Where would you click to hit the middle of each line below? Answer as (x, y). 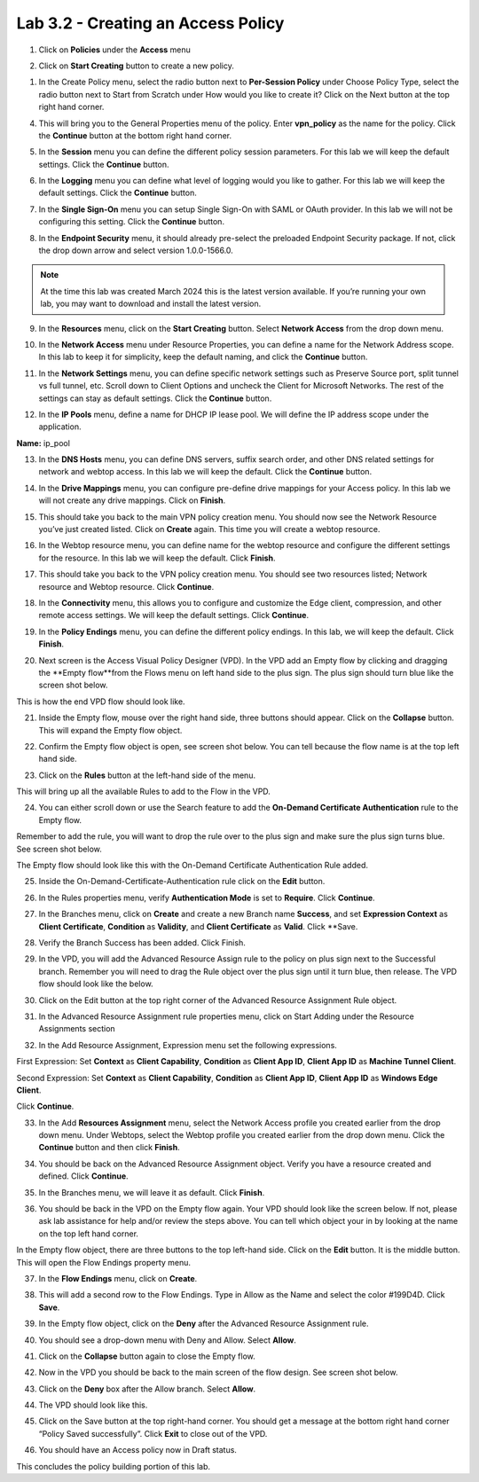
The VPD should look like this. (93, 1405)
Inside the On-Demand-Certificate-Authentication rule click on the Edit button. (182, 882)
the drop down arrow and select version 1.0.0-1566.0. (136, 251)
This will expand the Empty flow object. (110, 730)
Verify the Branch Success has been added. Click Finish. (142, 942)
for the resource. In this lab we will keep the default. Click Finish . (157, 558)
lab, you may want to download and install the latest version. (151, 304)
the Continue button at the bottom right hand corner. (135, 135)
